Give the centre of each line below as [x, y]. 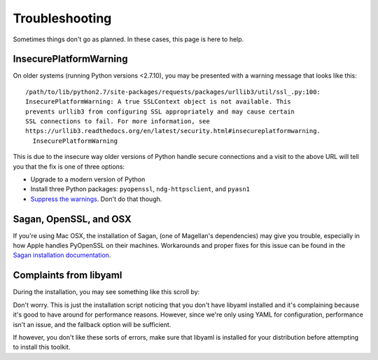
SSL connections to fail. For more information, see [118, 122]
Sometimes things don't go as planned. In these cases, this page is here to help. [128, 39]
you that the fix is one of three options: [69, 166]
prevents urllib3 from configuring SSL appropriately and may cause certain [160, 111]
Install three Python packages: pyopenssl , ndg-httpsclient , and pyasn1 [140, 189]
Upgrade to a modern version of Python [88, 179]
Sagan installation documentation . [62, 255]
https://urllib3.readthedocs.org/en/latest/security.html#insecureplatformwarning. [173, 131]
